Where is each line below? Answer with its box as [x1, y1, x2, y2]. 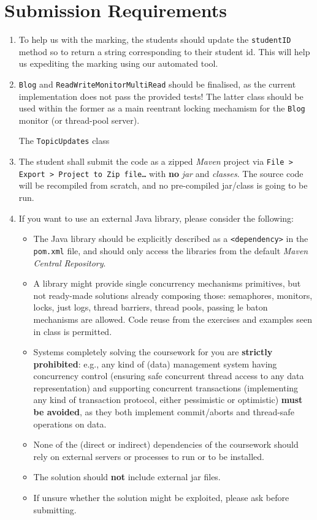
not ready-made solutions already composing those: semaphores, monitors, [33, 288, 313, 301]
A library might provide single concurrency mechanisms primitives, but [33, 277, 301, 290]
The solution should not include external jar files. [33, 470, 221, 483]
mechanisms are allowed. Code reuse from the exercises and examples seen [33, 312, 313, 325]
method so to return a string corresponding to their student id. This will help [18, 45, 310, 58]
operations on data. [33, 417, 107, 430]
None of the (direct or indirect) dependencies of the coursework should [33, 438, 299, 451]
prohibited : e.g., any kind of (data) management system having [33, 357, 277, 370]
